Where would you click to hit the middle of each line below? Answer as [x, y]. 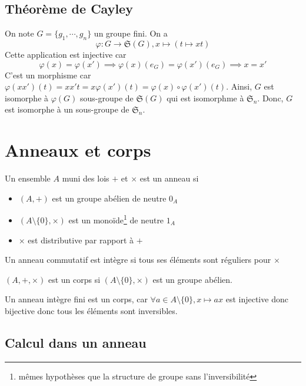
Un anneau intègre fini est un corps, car [76, 299]
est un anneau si [169, 178]
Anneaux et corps [78, 150]
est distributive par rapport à [81, 240]
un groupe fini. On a [131, 33]
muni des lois [86, 178]
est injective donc [257, 299]
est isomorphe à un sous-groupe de [67, 109]
